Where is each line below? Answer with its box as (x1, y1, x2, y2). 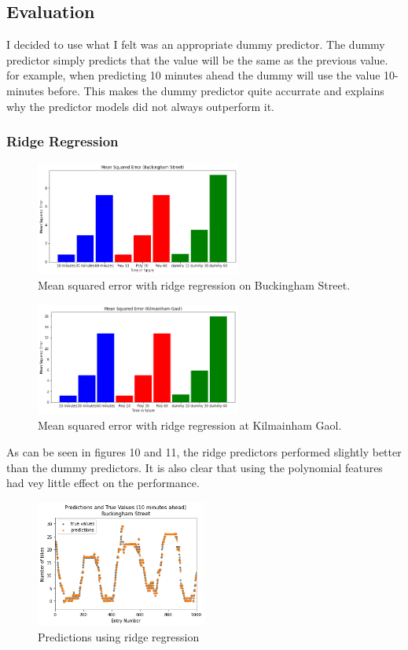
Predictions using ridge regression (38, 628, 200, 644)
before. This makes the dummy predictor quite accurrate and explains (47, 82, 384, 98)
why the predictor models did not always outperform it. (6, 98, 274, 114)
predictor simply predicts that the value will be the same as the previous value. (6, 51, 388, 68)
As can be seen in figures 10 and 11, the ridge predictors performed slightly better (6, 443, 402, 460)
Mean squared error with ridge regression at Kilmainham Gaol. (38, 417, 342, 434)
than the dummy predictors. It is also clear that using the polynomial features (6, 459, 383, 475)
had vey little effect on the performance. (6, 475, 200, 491)
